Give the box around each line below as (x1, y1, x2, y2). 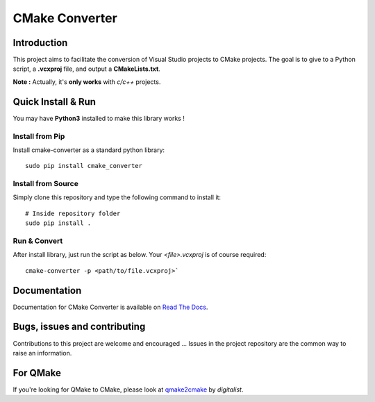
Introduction (12, 37, 68, 49)
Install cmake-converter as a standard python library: (12, 146, 165, 154)
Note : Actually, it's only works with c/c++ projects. (12, 77, 161, 86)
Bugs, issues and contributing (12, 321, 146, 333)
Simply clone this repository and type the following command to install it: (12, 193, 222, 201)
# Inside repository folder (25, 209, 121, 217)
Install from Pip (12, 131, 65, 141)
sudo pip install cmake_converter (25, 162, 142, 170)
